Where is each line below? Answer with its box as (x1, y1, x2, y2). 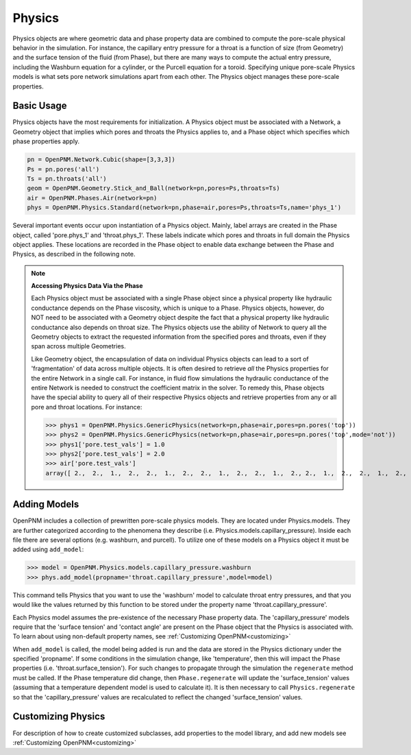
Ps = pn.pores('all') (27, 165, 100, 173)
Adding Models (12, 499, 79, 510)
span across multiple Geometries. (31, 342, 126, 350)
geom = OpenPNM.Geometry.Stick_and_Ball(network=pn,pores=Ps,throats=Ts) (27, 184, 280, 192)
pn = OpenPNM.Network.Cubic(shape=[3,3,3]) (27, 156, 176, 164)
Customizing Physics (12, 710, 105, 723)
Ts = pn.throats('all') (27, 175, 108, 182)
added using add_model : (12, 545, 84, 553)
